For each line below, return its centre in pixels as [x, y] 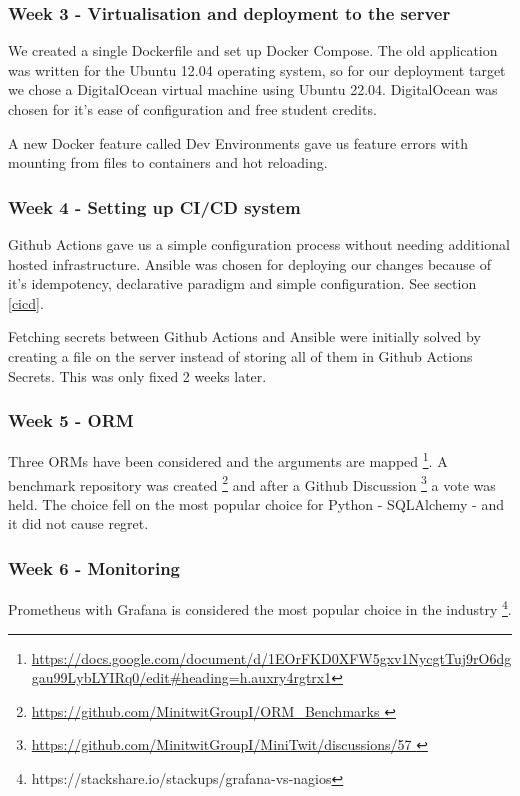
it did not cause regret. [78, 523]
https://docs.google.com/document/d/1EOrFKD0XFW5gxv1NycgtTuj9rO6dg [271, 657]
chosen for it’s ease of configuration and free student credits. [192, 109]
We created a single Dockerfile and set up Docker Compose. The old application [253, 50]
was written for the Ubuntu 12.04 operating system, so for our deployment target [257, 69]
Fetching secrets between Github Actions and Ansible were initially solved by [244, 336]
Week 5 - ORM [71, 420]
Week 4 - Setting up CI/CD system [154, 206]
